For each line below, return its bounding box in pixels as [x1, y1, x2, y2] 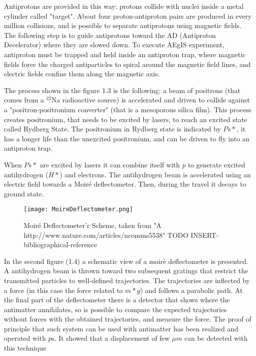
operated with [4, 333, 46, 343]
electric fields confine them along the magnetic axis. [4, 68, 160, 79]
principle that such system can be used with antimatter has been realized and [4, 323, 239, 333]
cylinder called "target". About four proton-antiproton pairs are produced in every [4, 10, 252, 21]
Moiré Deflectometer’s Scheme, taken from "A [24, 220, 161, 230]
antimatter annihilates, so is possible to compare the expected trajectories [4, 304, 227, 314]
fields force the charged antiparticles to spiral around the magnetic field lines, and [4, 59, 251, 69]
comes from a [4, 95, 44, 105]
